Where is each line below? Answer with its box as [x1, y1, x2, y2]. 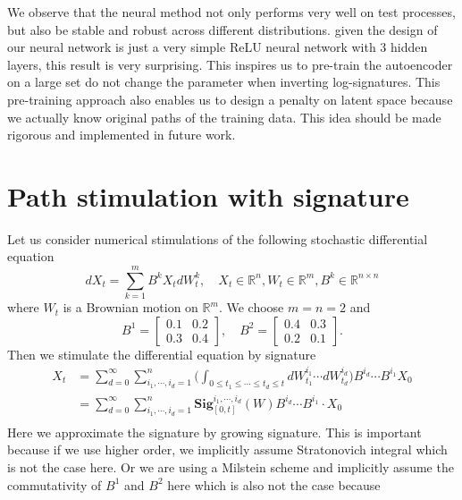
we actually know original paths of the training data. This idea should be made [7, 107, 441, 126]
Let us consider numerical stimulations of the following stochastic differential [7, 229, 428, 248]
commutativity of [7, 475, 102, 494]
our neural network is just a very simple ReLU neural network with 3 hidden [7, 38, 428, 56]
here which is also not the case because [167, 475, 381, 494]
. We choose [218, 298, 284, 317]
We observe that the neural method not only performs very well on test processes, [7, 3, 456, 21]
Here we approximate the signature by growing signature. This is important [7, 422, 422, 441]
